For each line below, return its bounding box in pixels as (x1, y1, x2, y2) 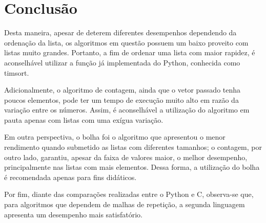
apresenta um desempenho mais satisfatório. (4, 209, 142, 219)
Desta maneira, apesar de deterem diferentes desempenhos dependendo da (4, 27, 237, 38)
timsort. (4, 67, 29, 78)
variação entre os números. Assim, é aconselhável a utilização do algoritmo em (4, 104, 250, 115)
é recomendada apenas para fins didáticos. (4, 171, 137, 182)
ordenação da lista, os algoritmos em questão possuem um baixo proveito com (4, 37, 249, 48)
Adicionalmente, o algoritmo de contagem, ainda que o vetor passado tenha (4, 84, 241, 95)
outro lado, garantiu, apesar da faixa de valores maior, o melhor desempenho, (4, 151, 248, 162)
